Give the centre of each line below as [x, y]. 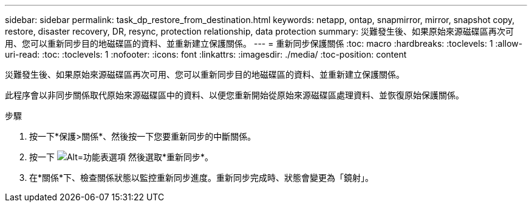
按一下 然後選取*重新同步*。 [121, 157]
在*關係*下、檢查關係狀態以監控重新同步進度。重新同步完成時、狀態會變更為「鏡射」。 [202, 178]
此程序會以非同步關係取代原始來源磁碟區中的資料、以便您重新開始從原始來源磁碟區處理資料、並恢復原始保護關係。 [234, 95]
